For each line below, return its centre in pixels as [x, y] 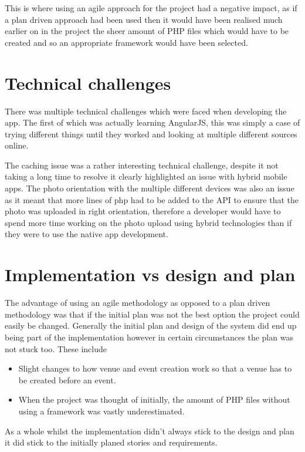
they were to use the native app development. [87, 234]
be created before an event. [67, 380]
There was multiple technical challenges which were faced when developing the [146, 111]
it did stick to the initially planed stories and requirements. [111, 442]
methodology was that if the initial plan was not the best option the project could [152, 314]
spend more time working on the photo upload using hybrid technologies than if [148, 222]
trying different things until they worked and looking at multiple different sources [151, 134]
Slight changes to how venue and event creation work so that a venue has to [155, 368]
